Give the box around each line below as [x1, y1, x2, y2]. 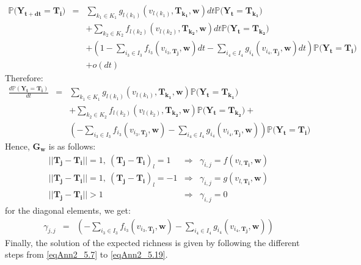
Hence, [5, 139, 30, 152]
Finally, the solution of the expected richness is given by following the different [5, 236, 300, 249]
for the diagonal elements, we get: [5, 204, 131, 217]
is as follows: [48, 139, 96, 152]
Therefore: [5, 71, 43, 84]
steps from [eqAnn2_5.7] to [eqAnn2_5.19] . [5, 248, 168, 261]
